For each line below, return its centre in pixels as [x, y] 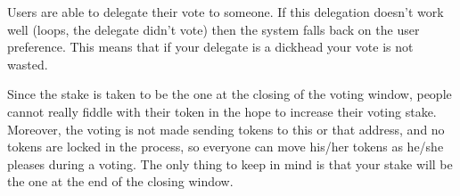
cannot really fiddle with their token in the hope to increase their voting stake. [222, 111]
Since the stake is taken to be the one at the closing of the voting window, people [230, 94]
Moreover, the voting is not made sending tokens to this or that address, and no [226, 129]
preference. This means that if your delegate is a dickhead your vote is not [210, 47]
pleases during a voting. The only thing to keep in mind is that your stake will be [230, 163]
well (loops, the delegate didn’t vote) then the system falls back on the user [214, 29]
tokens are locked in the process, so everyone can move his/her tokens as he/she [226, 147]
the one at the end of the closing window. [120, 181]
